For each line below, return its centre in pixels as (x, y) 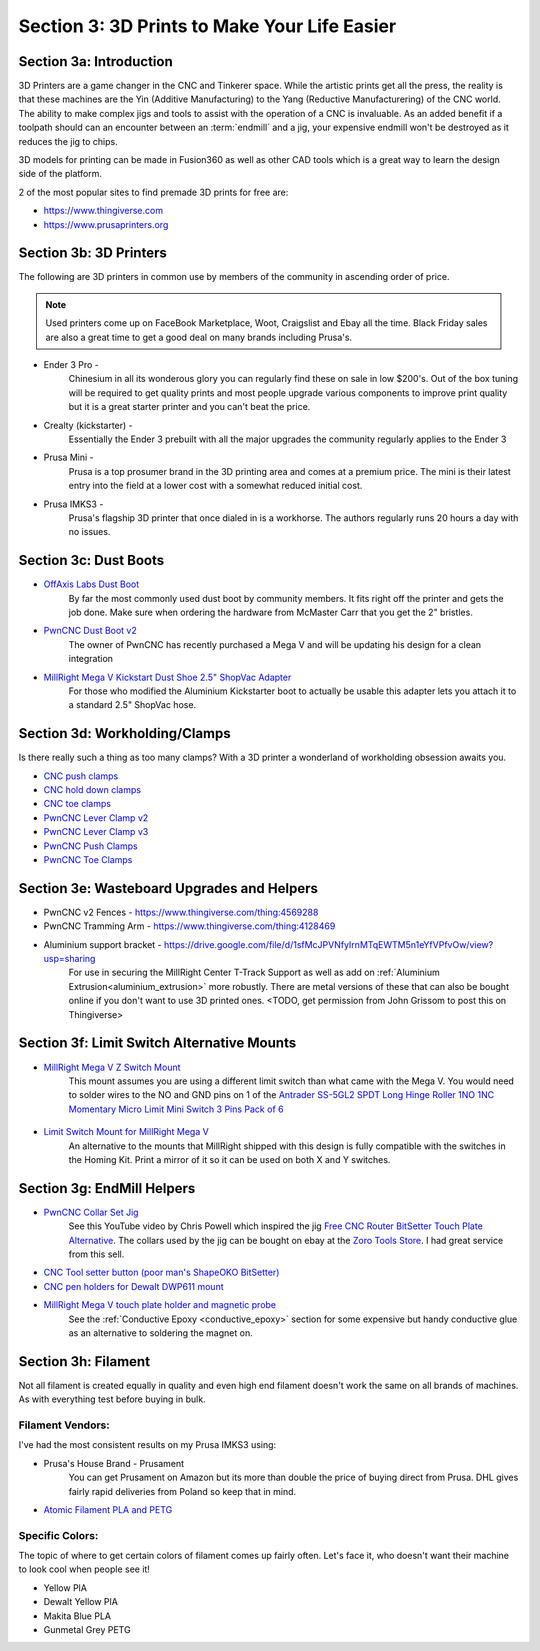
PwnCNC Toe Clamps (88, 860)
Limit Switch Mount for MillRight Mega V (126, 1132)
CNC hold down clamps (92, 790)
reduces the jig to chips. (68, 141)
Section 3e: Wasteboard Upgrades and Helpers (168, 888)
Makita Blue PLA (77, 1616)
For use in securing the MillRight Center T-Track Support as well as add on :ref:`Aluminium (254, 972)
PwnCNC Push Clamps (91, 846)
